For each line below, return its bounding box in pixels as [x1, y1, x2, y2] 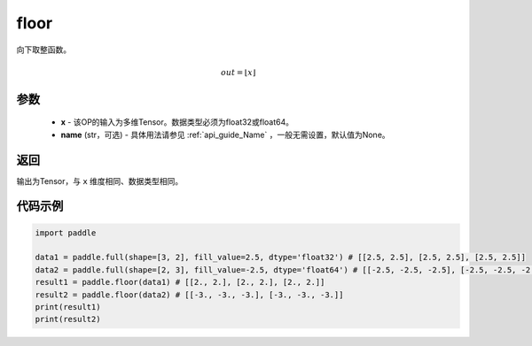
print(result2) [35, 314, 101, 325]
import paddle [35, 227, 97, 238]
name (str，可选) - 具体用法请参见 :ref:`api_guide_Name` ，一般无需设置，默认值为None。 [60, 129, 390, 140]
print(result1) [35, 302, 101, 311]
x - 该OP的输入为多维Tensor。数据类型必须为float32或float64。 [60, 117, 294, 127]
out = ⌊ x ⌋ [220, 67, 256, 77]
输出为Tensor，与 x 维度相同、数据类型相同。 [16, 175, 184, 186]
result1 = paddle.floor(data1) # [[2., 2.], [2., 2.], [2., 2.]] [35, 277, 325, 288]
